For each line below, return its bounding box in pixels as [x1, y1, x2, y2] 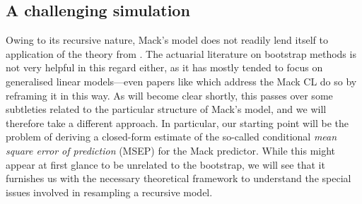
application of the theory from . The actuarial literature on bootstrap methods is [6, 46, 356, 61]
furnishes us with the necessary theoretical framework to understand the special [6, 171, 351, 186]
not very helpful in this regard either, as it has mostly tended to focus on [6, 60, 323, 75]
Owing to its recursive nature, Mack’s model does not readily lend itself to [6, 32, 328, 47]
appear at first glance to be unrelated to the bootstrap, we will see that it [6, 157, 325, 172]
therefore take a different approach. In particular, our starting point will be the [6, 115, 349, 130]
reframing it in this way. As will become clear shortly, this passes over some [6, 88, 333, 102]
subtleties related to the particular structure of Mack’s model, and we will [6, 102, 327, 116]
